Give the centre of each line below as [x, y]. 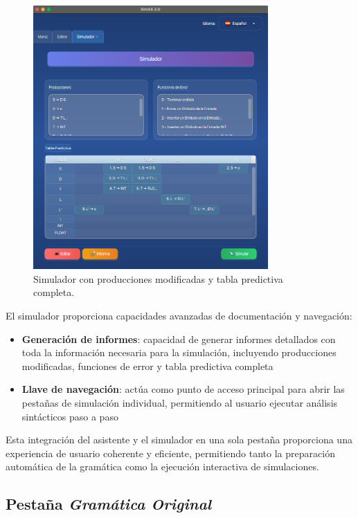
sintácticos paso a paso [70, 416]
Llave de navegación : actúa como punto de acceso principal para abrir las [183, 389]
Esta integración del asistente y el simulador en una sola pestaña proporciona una [179, 440]
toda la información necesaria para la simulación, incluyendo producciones [179, 352]
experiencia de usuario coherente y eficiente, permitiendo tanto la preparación [170, 453]
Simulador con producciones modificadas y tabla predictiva [158, 278]
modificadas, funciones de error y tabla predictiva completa [147, 366]
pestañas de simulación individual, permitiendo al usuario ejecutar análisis [180, 403]
